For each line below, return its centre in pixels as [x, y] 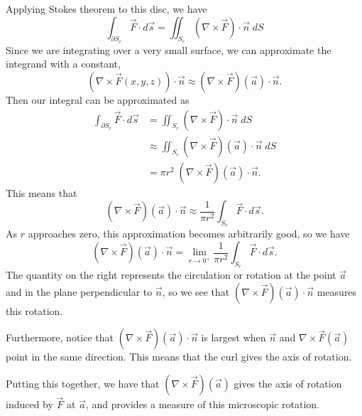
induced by [29, 404]
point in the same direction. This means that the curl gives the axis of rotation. [179, 357]
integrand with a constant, [63, 64]
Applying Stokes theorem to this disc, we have [106, 9]
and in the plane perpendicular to [79, 291]
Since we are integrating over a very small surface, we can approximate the [169, 49]
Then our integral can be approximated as [98, 99]
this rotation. [34, 310]
